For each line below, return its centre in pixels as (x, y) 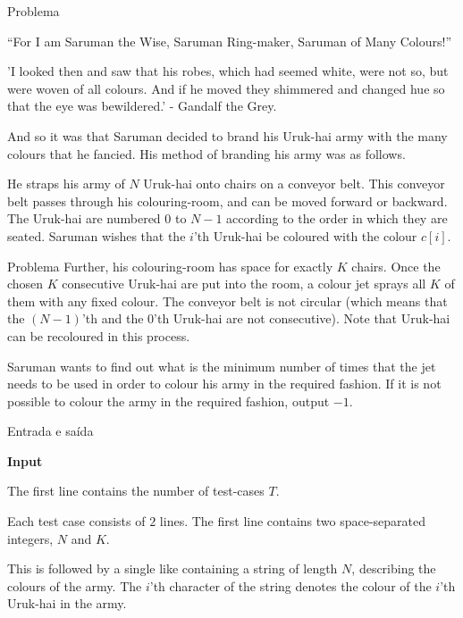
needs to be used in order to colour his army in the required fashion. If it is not (224, 384)
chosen (25, 284)
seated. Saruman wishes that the (97, 235)
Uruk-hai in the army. (67, 603)
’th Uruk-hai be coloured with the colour (305, 235)
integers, (30, 538)
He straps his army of (66, 184)
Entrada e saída (51, 431)
